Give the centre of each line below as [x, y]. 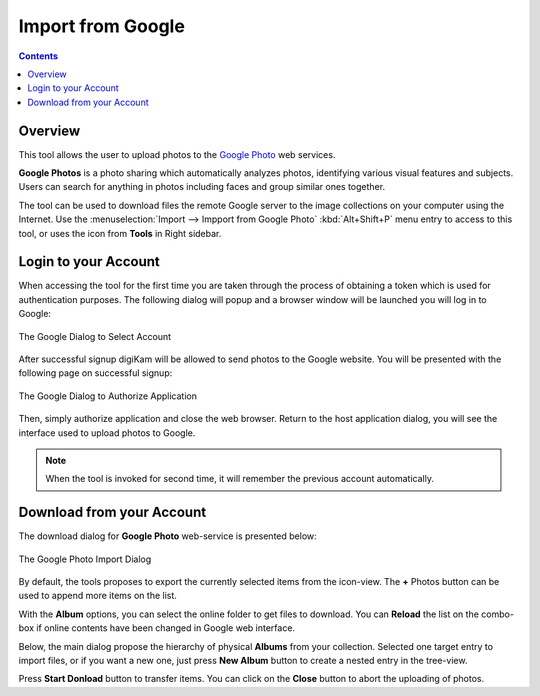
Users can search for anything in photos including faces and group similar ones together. [201, 187]
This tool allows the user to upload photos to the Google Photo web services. [177, 154]
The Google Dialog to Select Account [95, 336]
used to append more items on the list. [97, 596]
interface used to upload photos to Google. [107, 432]
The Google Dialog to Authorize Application [107, 396]
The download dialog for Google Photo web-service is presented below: [167, 536]
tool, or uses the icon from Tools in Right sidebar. [120, 233]
